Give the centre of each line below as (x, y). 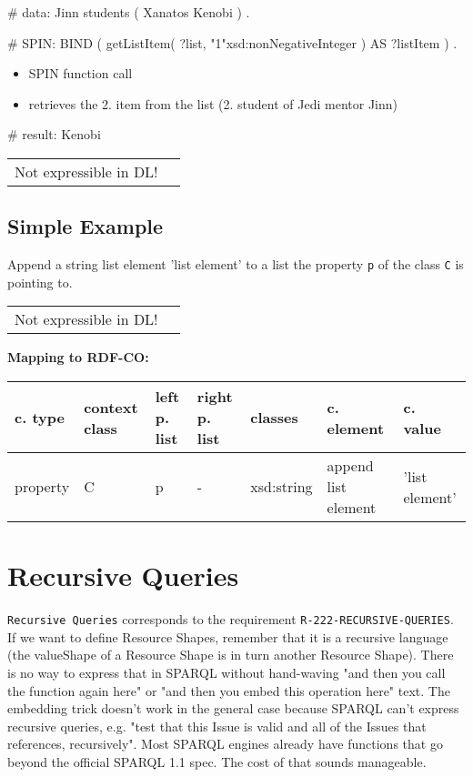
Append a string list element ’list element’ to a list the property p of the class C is (236, 264)
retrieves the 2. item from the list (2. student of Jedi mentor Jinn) (213, 103)
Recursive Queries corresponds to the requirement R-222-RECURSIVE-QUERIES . (231, 619)
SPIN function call (81, 73)
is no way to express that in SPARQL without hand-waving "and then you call (226, 672)
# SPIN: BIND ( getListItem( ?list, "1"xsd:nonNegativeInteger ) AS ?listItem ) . (232, 42)
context (111, 407)
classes (274, 418)
